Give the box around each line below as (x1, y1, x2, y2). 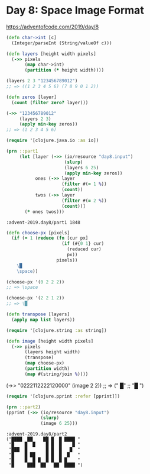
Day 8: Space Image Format (6, 4, 145, 17)
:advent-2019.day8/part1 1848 (6, 220, 81, 225)
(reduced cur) (67, 246, 102, 252)
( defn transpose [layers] (6, 311, 70, 317)
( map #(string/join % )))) (24, 371, 89, 377)
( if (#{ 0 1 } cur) (61, 241, 105, 247)
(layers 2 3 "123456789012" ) (6, 78, 78, 84)
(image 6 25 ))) (40, 421, 78, 427)
